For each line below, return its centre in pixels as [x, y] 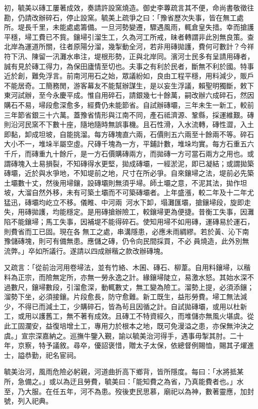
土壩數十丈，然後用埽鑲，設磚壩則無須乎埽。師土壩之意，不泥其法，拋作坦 [126, 182]
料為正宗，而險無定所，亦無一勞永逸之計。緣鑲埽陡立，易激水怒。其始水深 [126, 277]
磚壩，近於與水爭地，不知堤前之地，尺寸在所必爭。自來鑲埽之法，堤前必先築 [129, 173]
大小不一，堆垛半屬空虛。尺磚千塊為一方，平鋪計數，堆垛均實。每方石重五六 [129, 144]
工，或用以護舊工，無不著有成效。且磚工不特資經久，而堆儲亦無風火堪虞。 [126, 316]
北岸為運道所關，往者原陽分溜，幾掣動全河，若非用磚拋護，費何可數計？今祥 [129, 46]
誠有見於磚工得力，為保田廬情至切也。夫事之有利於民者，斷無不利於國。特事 [129, 66]
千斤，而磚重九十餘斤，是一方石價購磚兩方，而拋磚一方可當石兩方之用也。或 [129, 153]
